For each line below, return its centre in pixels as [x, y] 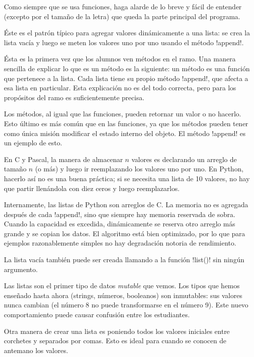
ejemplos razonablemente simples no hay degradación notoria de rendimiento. [120, 243]
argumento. [21, 269]
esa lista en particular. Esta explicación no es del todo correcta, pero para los [120, 88]
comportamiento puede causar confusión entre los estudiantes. [97, 315]
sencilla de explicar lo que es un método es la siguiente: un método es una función [127, 68]
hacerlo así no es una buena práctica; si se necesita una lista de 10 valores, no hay [127, 178]
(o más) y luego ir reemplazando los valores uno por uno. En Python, [139, 169]
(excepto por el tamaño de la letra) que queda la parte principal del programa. [122, 16]
